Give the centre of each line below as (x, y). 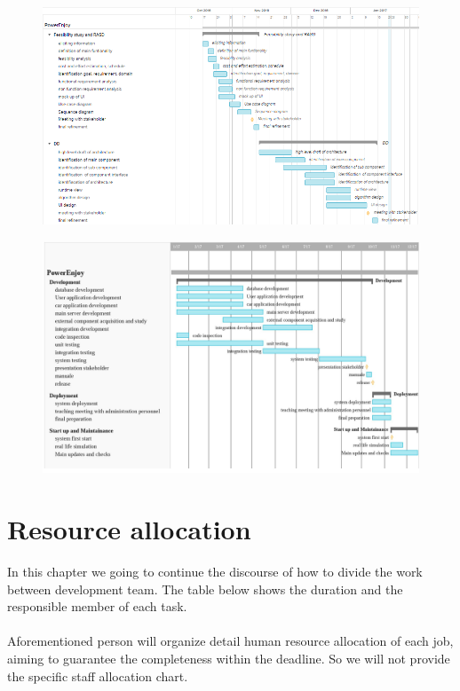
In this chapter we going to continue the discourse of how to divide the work (215, 572)
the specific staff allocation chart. (98, 675)
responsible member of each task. (97, 606)
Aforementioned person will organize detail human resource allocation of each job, (230, 641)
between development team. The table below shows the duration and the (205, 589)
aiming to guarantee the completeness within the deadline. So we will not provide (229, 659)
